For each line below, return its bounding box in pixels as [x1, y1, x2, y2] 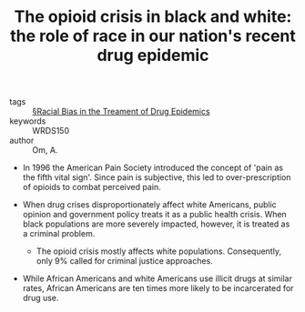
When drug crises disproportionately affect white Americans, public [22, 199, 278, 210]
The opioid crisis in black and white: [14, 6, 292, 27]
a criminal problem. [22, 228, 96, 239]
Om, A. [32, 145, 58, 156]
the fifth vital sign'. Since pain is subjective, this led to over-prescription [22, 172, 291, 183]
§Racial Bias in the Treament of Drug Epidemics [32, 106, 211, 117]
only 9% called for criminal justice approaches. [36, 256, 214, 267]
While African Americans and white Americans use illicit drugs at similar [22, 273, 293, 284]
